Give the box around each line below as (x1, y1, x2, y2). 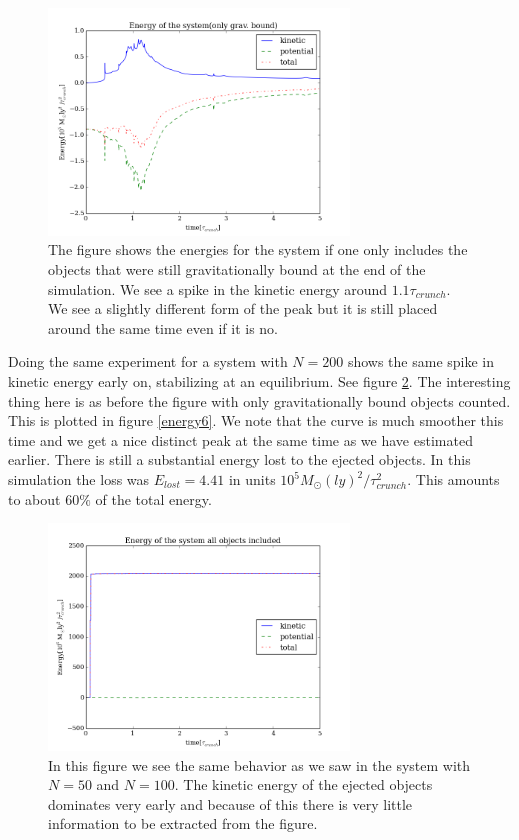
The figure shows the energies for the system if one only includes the (48, 239, 468, 260)
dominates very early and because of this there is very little (48, 793, 413, 814)
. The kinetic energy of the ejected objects (174, 774, 433, 795)
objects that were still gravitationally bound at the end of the (48, 259, 426, 280)
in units (228, 469, 276, 489)
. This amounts (407, 469, 500, 489)
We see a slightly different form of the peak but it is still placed (48, 298, 438, 319)
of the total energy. (95, 488, 212, 509)
